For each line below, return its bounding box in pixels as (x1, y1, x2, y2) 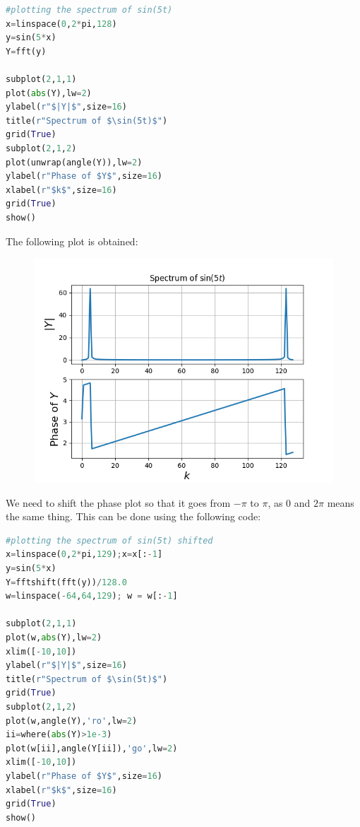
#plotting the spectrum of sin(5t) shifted (6, 535, 213, 546)
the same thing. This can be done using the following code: (6, 509, 261, 524)
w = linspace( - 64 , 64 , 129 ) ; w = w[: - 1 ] (6, 591, 178, 602)
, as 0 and (268, 495, 311, 510)
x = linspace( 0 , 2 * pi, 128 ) (6, 18, 117, 29)
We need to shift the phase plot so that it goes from (6, 495, 231, 510)
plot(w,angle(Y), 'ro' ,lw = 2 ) (6, 715, 138, 726)
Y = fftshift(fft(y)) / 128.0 (6, 577, 127, 587)
